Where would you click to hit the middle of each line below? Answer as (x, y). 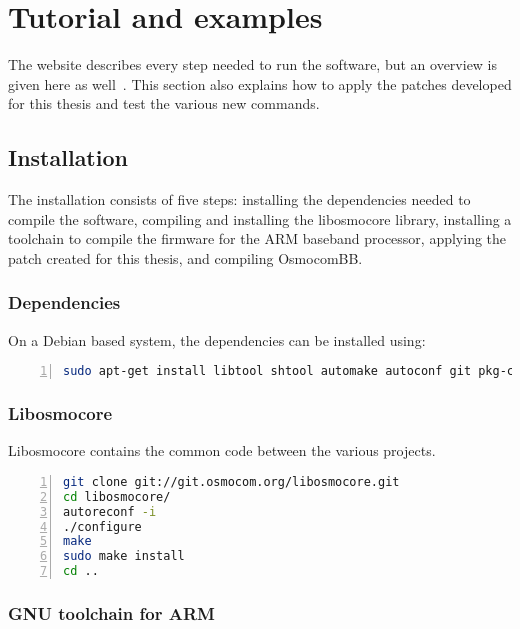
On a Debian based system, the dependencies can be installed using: (217, 339)
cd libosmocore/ (117, 496)
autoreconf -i (110, 511)
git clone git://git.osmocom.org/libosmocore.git (231, 481)
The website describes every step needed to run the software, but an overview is (253, 64)
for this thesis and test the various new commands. (164, 103)
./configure (102, 526)
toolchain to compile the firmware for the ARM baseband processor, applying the (257, 238)
